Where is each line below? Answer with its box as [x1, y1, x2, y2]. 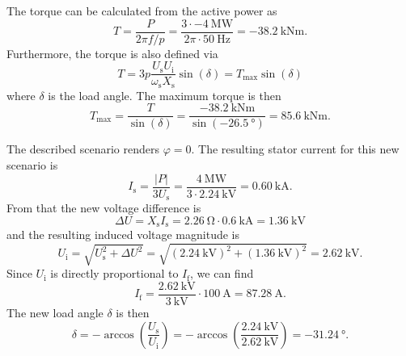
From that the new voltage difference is [6, 199, 201, 216]
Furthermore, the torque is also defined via [6, 44, 218, 61]
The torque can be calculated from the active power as [6, 2, 277, 19]
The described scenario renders [6, 140, 159, 157]
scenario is [6, 157, 58, 174]
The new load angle [6, 304, 104, 320]
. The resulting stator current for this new [191, 140, 400, 157]
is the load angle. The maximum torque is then [48, 86, 281, 103]
